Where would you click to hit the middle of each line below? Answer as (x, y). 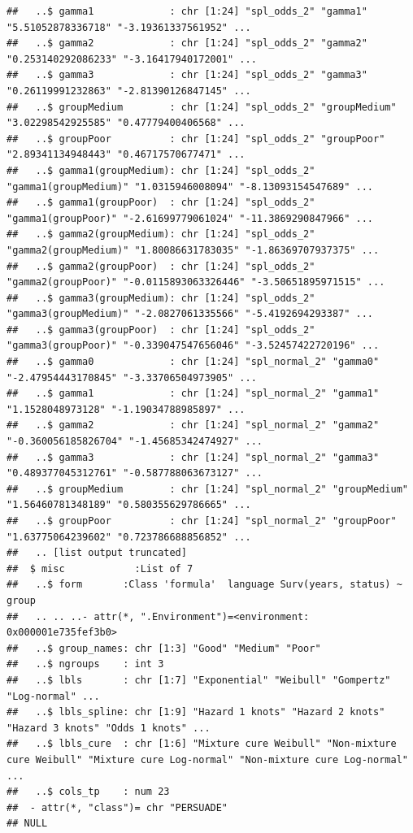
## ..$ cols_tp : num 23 (88, 792)
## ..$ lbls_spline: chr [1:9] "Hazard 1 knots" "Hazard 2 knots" (196, 712)
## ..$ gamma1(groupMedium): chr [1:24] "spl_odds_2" (161, 170)
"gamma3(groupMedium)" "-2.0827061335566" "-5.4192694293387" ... (190, 314)
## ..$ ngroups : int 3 (85, 664)
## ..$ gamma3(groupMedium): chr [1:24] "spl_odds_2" (161, 298)
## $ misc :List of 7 (100, 568)
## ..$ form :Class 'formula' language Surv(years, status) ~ (204, 585)
